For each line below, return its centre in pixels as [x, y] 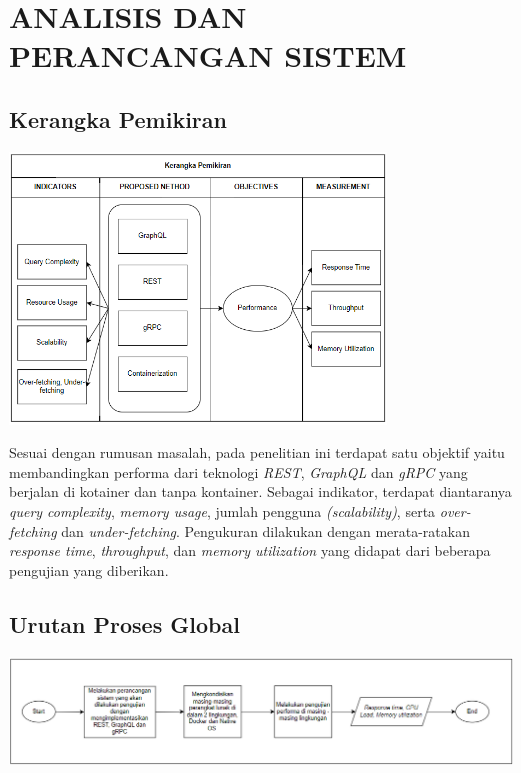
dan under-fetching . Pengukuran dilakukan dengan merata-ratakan [265, 530]
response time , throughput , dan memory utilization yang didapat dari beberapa [250, 550]
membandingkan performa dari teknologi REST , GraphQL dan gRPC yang [238, 471]
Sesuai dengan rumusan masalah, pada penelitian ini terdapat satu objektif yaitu [257, 452]
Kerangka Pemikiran [118, 118]
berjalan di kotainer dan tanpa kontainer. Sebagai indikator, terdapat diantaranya [260, 491]
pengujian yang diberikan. [89, 569]
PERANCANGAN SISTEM [208, 55]
